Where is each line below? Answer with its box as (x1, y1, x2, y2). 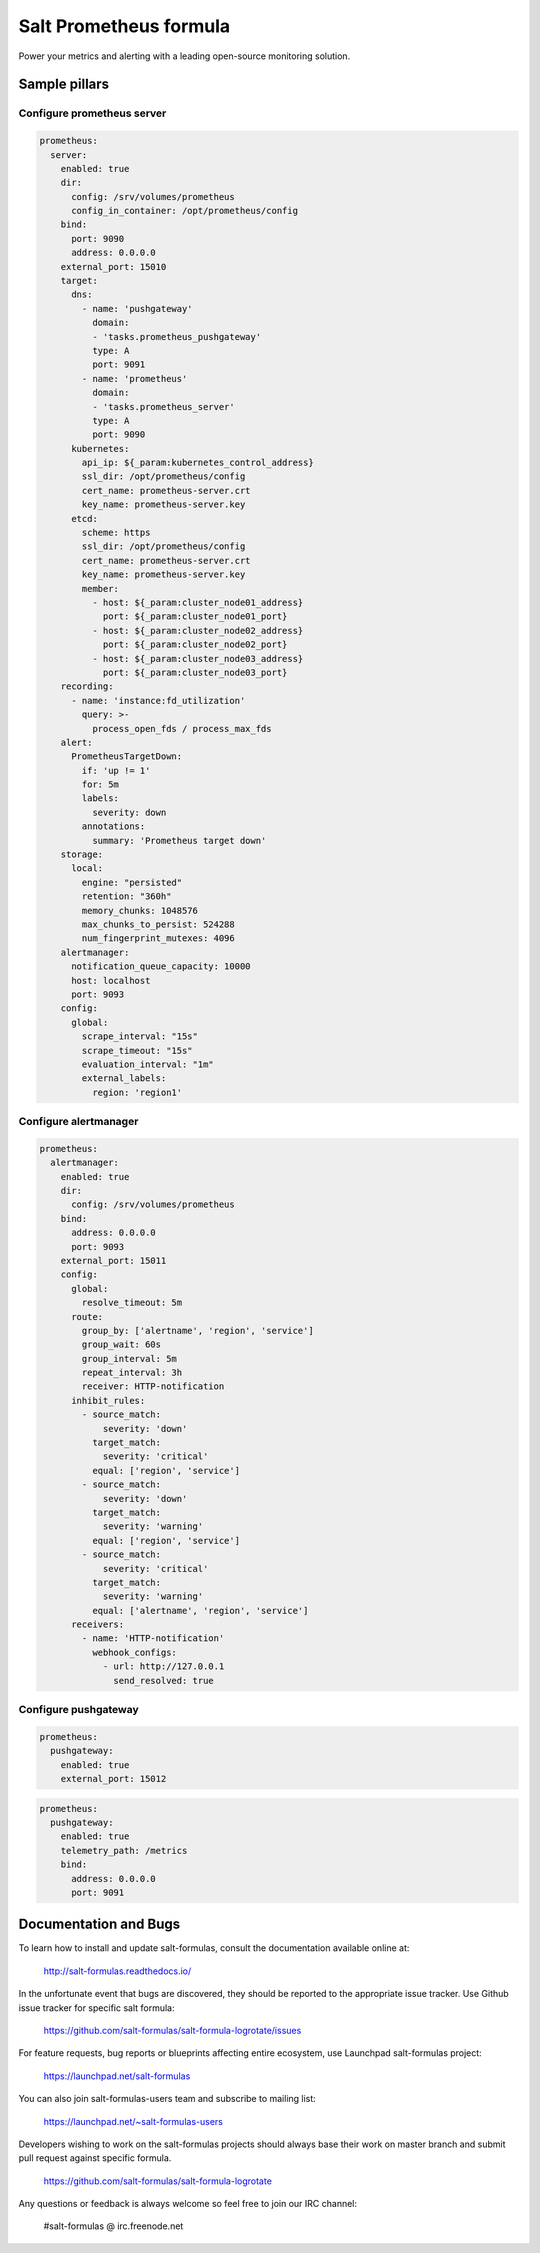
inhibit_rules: (71, 1395, 146, 1406)
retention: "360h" (81, 891, 172, 902)
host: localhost (71, 975, 151, 986)
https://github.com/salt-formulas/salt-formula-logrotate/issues (43, 2024, 302, 2036)
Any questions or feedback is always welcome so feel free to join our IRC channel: (18, 2198, 358, 2210)
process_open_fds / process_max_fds (91, 723, 272, 734)
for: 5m (81, 779, 120, 790)
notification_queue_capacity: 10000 (71, 961, 251, 972)
